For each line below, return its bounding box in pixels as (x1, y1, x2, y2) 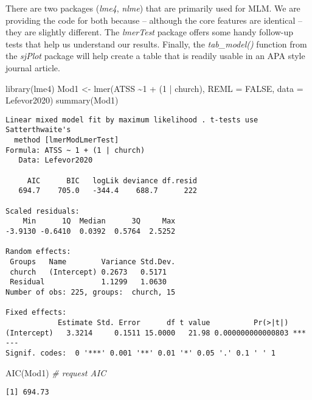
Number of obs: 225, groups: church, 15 (5, 287, 176, 296)
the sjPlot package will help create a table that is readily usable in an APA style (5, 49, 305, 62)
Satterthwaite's (5, 125, 71, 135)
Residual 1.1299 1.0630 (10, 278, 167, 287)
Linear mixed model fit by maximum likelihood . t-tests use (5, 115, 258, 124)
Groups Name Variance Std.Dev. (10, 257, 176, 266)
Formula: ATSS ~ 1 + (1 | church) (5, 146, 145, 155)
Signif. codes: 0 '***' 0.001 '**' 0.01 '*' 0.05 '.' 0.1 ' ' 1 (5, 348, 276, 357)
